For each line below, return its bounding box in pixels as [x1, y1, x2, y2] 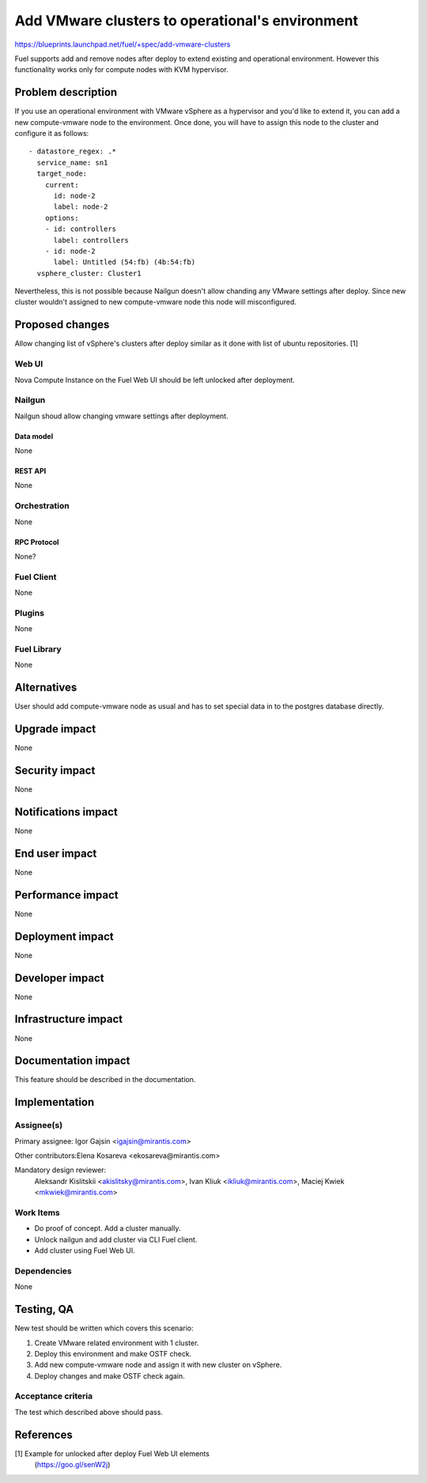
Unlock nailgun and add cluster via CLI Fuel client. [34, 1235, 198, 1244]
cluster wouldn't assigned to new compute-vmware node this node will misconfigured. [14, 297, 297, 307]
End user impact [14, 846, 97, 860]
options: [44, 214, 79, 222]
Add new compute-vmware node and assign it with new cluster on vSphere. [34, 1360, 282, 1370]
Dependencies [14, 1265, 73, 1277]
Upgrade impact [14, 722, 96, 736]
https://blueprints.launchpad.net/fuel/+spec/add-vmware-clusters [14, 40, 231, 49]
